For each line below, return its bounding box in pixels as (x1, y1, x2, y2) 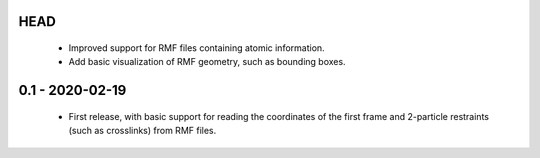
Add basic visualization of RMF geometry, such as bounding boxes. (68, 56, 346, 68)
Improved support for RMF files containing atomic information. (68, 42, 325, 54)
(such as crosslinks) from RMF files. (68, 125, 217, 137)
